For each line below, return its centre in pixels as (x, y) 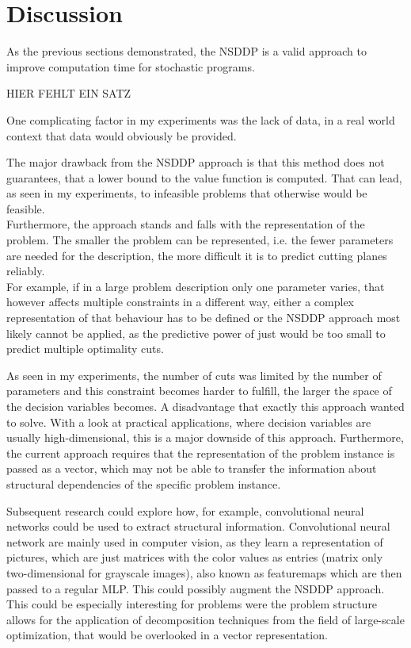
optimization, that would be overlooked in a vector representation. (167, 635)
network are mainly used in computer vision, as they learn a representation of (195, 541)
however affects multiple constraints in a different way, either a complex (180, 302)
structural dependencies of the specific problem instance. (144, 483)
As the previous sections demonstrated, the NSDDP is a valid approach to (186, 51)
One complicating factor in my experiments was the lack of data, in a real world (201, 119)
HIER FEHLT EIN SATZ (69, 93)
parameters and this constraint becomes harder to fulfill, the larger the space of (199, 391)
